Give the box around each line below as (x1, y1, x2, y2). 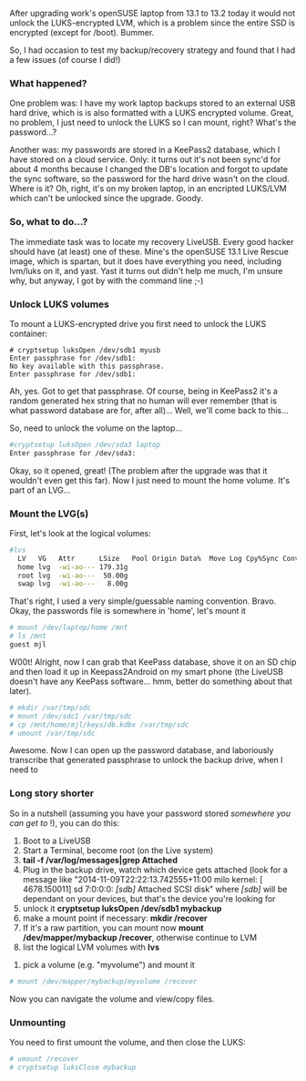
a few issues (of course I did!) (9, 55, 121, 65)
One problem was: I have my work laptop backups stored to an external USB (9, 97, 296, 108)
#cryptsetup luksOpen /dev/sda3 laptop (9, 440, 161, 449)
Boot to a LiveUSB (22, 835, 91, 846)
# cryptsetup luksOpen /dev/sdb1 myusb (9, 345, 161, 354)
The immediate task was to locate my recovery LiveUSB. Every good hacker (9, 236, 294, 247)
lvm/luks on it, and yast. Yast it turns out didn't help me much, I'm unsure (9, 265, 284, 276)
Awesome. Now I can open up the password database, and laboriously (9, 745, 274, 756)
